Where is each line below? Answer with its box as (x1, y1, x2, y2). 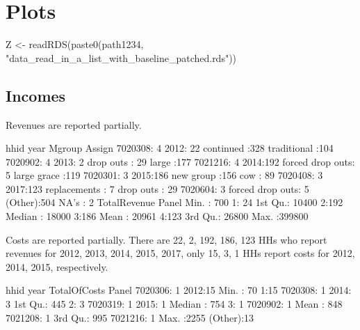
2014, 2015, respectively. (6, 259, 108, 274)
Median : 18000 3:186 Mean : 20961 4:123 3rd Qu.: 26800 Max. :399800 (6, 209, 309, 223)
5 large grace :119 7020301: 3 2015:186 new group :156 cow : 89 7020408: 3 (6, 168, 323, 182)
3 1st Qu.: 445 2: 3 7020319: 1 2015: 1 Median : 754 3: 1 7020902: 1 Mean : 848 (6, 297, 343, 311)
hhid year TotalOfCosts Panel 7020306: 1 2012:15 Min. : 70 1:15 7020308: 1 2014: (6, 283, 352, 297)
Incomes (6, 84, 66, 106)
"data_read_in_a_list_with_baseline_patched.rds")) (6, 50, 237, 65)
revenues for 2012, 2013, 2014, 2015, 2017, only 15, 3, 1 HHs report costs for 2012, (6, 246, 355, 260)
